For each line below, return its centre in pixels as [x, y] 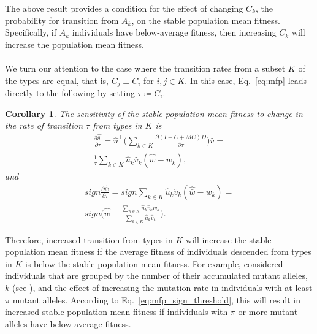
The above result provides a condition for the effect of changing [124, 8]
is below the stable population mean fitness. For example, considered [154, 263]
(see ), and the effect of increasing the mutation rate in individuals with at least [162, 287]
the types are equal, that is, [57, 80]
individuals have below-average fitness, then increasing [174, 32]
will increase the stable [229, 239]
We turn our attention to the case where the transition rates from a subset [145, 68]
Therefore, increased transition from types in [89, 239]
